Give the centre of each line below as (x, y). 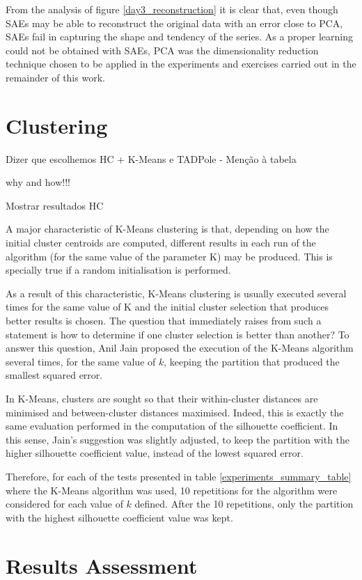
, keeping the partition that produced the (252, 361)
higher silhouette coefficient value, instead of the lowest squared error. (155, 453)
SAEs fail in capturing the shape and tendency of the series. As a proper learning (179, 37)
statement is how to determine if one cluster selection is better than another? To (178, 334)
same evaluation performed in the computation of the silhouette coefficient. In (172, 426)
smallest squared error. (54, 375)
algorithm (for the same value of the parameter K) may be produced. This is (169, 256)
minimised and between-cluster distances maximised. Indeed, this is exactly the (175, 412)
